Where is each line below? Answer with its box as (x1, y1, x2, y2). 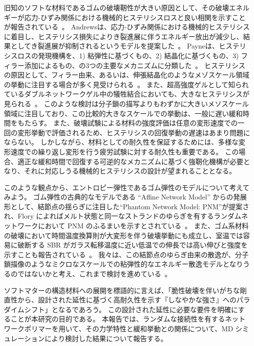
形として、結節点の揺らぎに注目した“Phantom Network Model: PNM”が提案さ (4, 201, 250, 211)
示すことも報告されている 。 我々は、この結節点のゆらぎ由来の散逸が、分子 (4, 249, 249, 259)
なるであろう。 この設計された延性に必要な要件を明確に (58, 304, 238, 314)
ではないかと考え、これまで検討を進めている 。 (17, 269, 171, 279)
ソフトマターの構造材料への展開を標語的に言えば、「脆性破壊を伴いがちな (4, 285, 240, 295)
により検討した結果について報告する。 (44, 333, 168, 343)
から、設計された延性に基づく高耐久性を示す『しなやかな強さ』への (17, 295, 236, 305)
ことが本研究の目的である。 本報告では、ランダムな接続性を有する (10, 314, 225, 324)
